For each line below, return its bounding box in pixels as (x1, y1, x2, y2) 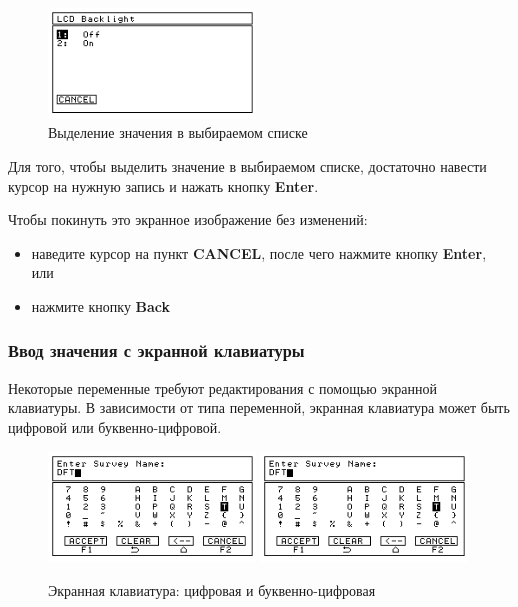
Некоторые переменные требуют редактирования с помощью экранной (8, 377, 437, 398)
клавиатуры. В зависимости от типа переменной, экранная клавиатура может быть (8, 397, 510, 418)
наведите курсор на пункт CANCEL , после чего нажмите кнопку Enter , (31, 242, 487, 263)
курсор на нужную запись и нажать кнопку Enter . (8, 175, 319, 196)
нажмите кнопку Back (31, 295, 171, 316)
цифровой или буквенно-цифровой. (8, 416, 222, 437)
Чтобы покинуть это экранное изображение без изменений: (8, 209, 368, 230)
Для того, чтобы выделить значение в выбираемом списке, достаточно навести (8, 155, 487, 176)
